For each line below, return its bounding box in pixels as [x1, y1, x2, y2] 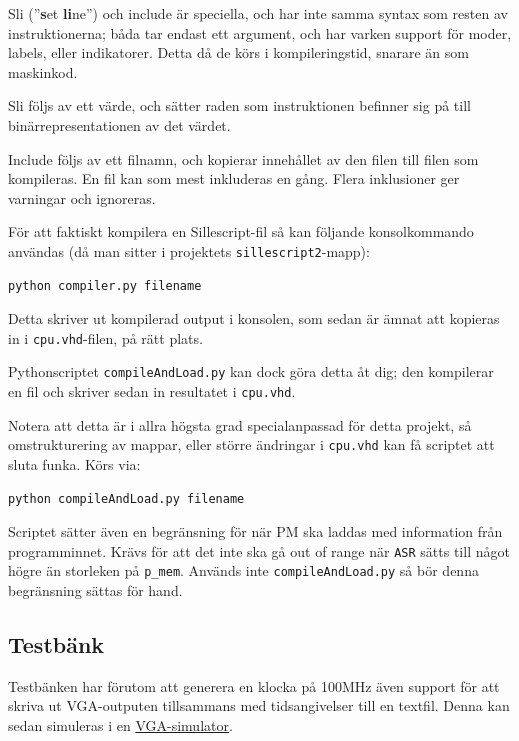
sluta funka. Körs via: [8, 454, 141, 474]
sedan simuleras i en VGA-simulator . [8, 715, 233, 736]
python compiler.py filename [8, 278, 202, 293]
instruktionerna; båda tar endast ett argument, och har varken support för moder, [8, 22, 512, 43]
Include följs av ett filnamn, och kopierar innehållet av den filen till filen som [8, 148, 479, 169]
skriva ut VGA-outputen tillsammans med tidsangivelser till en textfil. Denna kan [8, 695, 510, 716]
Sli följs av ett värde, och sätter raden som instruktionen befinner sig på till [8, 95, 471, 116]
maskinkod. [8, 61, 78, 82]
